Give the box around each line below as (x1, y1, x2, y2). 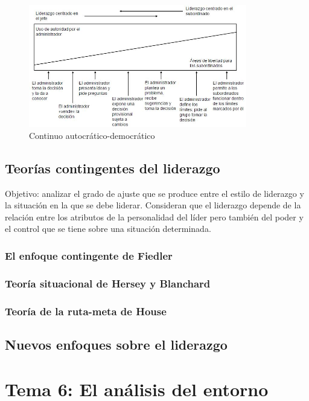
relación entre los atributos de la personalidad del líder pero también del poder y (5, 210, 304, 223)
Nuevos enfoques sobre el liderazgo (5, 335, 228, 353)
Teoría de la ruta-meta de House (5, 303, 167, 318)
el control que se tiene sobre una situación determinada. (5, 222, 211, 235)
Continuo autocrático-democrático (29, 129, 155, 141)
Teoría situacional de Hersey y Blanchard (5, 275, 211, 290)
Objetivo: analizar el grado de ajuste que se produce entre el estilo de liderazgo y (5, 187, 304, 199)
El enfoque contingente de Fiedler (5, 248, 173, 263)
